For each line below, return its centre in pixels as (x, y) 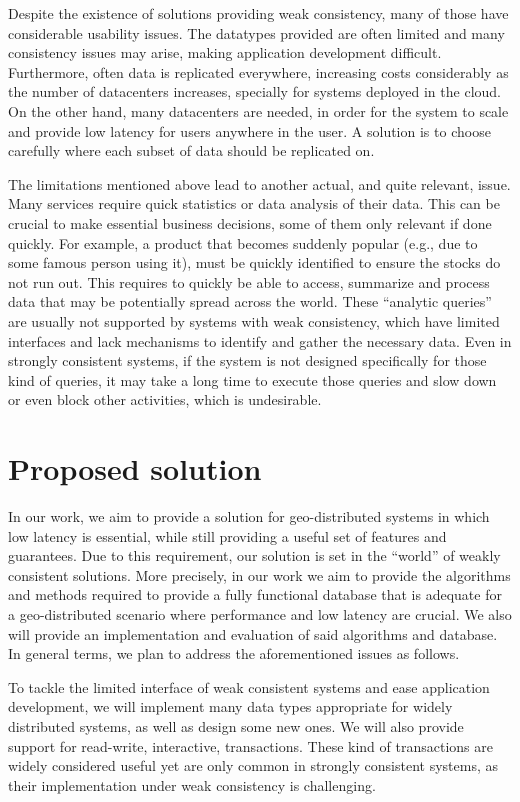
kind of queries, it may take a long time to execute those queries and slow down (252, 379)
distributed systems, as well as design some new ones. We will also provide (236, 725)
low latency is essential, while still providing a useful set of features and (227, 535)
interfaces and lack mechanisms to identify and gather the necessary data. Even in (260, 340)
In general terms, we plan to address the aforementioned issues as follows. (234, 653)
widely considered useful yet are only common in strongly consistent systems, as (253, 765)
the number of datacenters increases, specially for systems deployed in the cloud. (254, 91)
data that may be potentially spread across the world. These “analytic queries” (250, 301)
